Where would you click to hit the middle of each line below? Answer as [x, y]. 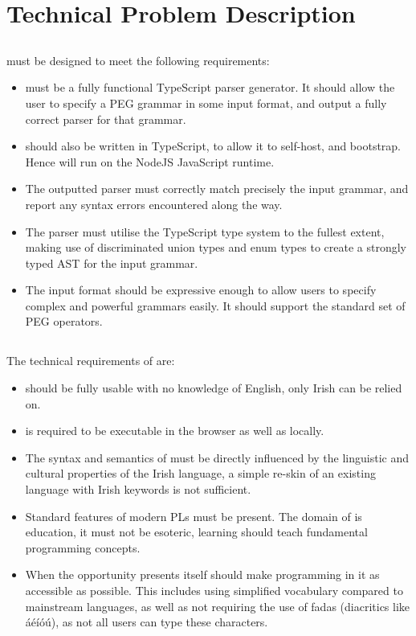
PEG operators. [64, 321]
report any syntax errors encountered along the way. [154, 204]
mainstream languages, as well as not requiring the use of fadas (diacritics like [218, 606]
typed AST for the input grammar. [112, 263]
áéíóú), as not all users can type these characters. [147, 622]
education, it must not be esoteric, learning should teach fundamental [196, 532]
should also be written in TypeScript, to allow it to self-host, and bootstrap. [213, 146]
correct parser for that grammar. [106, 119]
